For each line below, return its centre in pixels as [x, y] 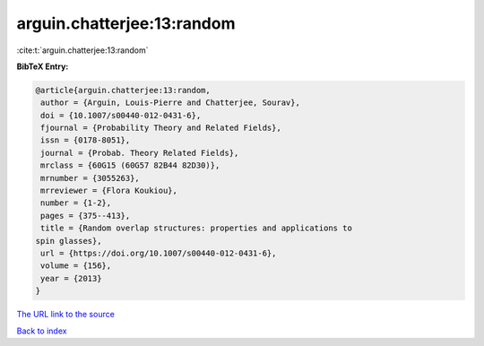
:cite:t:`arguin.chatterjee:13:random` [82, 50]
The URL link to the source [66, 315]
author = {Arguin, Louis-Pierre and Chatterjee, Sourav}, [170, 103]
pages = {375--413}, [86, 216]
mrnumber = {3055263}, [91, 178]
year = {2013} [71, 278]
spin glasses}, [69, 241]
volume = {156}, [76, 266]
